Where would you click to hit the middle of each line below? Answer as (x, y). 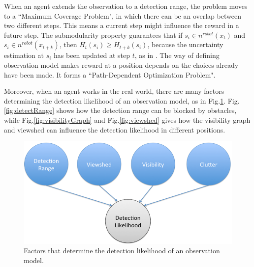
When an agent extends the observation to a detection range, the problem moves (126, 6)
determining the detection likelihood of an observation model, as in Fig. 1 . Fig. (122, 100)
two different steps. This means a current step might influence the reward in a (122, 25)
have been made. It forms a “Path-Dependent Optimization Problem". (110, 74)
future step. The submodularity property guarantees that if (93, 35)
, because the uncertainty (185, 44)
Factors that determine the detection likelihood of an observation (122, 251)
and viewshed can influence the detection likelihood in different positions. (115, 129)
